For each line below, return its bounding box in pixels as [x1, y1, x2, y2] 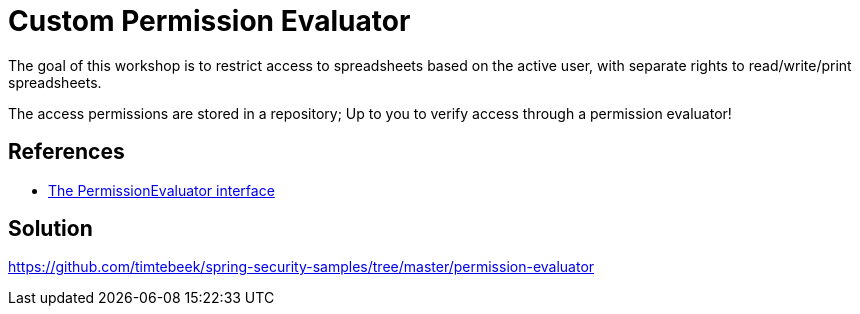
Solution [8, 216, 93, 242]
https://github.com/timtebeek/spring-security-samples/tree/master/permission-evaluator [8, 258, 595, 276]
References [8, 139, 125, 165]
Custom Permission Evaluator [8, 4, 411, 38]
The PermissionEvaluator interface [48, 181, 275, 199]
